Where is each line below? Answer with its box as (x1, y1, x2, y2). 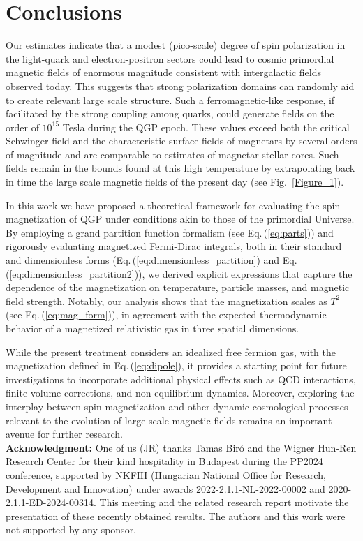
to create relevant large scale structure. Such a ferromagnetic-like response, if (6, 92, 335, 107)
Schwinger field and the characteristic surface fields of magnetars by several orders (6, 133, 357, 148)
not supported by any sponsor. (6, 522, 137, 537)
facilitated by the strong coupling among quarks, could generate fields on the (6, 106, 334, 121)
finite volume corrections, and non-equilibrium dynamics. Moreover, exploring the (6, 385, 355, 400)
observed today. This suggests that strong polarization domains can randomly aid (6, 78, 355, 93)
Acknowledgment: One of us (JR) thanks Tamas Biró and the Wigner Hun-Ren (6, 440, 357, 454)
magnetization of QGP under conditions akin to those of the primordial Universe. (6, 212, 355, 226)
